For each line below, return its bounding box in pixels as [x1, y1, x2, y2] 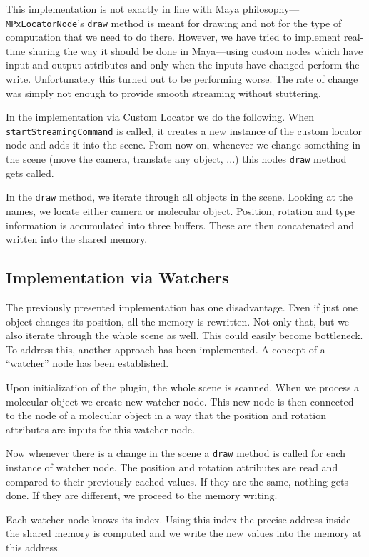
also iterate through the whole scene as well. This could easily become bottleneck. [6, 328, 363, 343]
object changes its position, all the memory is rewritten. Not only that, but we [6, 313, 350, 328]
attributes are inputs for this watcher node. [6, 421, 195, 436]
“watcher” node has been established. [6, 356, 169, 371]
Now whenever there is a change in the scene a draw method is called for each [6, 446, 346, 461]
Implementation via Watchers [6, 266, 229, 288]
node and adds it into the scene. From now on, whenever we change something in [6, 137, 361, 152]
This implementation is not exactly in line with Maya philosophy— [6, 1, 300, 16]
